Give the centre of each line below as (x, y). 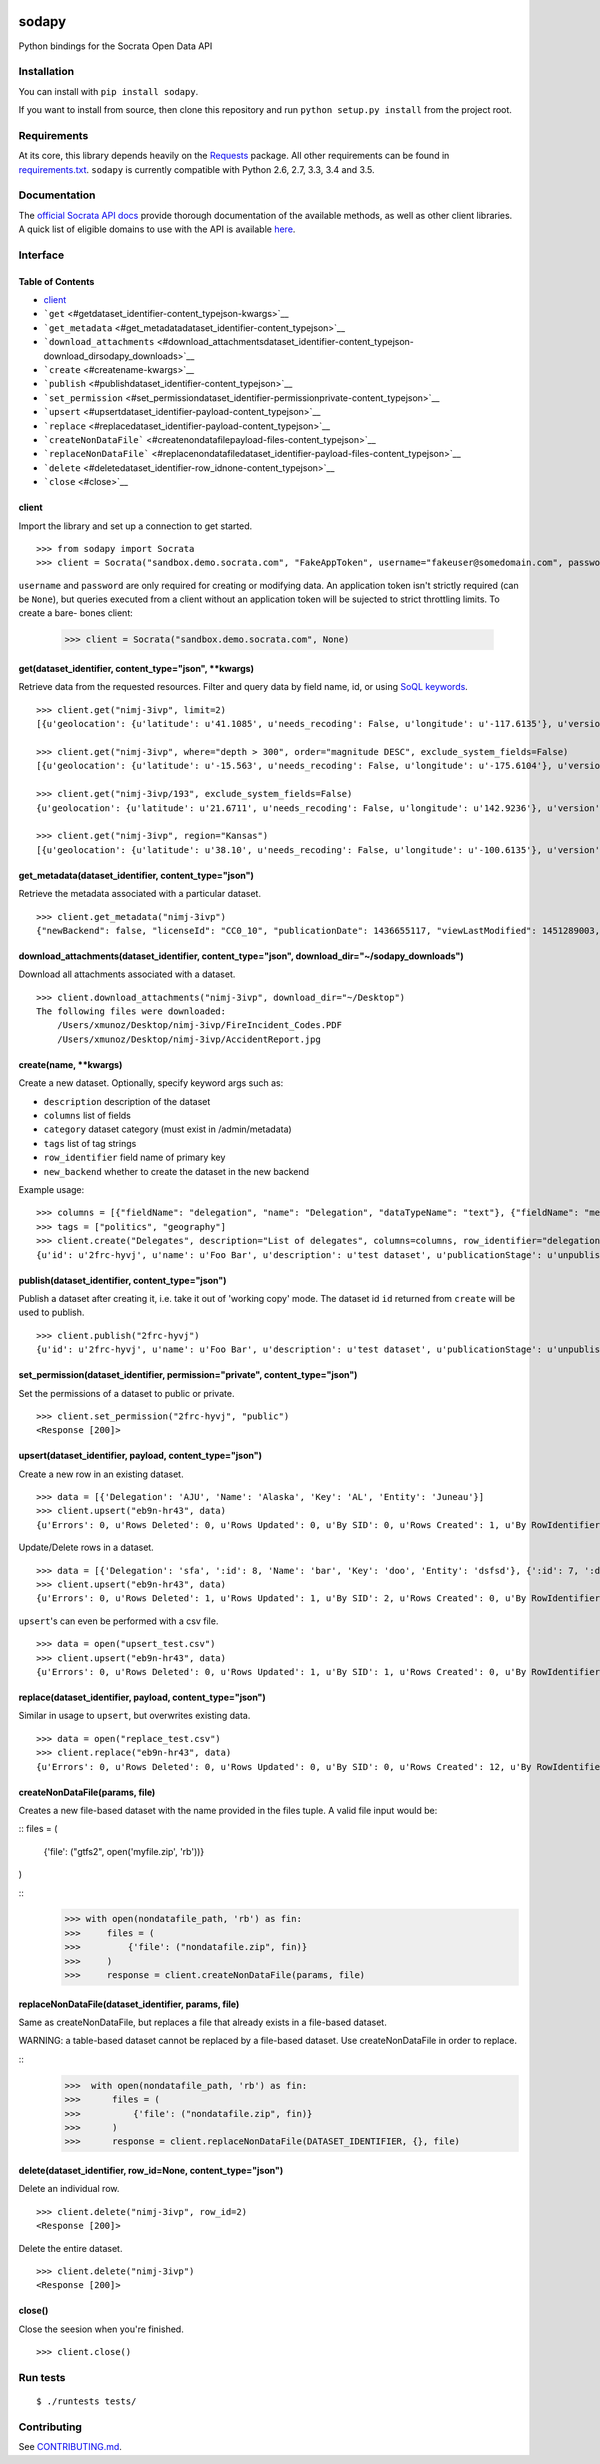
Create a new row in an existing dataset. (101, 1474)
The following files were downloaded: (131, 1011)
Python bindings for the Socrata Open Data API (115, 46)
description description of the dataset (127, 1101)
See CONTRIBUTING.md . (70, 2447)
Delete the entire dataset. (70, 2248)
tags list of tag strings (90, 1143)
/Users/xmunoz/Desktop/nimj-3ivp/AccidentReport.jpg (189, 1039)
